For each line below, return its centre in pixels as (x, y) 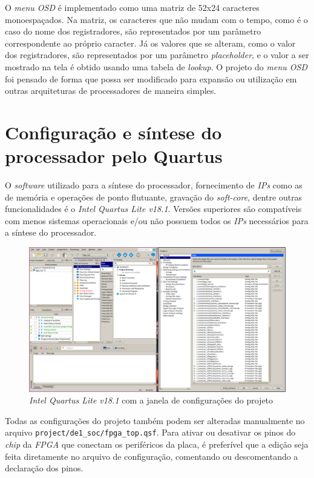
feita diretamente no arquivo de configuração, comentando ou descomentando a (152, 456)
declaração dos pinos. (44, 468)
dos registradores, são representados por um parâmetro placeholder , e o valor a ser (157, 55)
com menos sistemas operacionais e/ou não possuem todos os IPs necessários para (157, 220)
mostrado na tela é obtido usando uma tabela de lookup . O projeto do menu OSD (156, 66)
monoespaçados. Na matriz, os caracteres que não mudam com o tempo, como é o (156, 19)
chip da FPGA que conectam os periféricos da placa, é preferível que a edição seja (157, 444)
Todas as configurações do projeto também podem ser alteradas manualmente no (155, 420)
